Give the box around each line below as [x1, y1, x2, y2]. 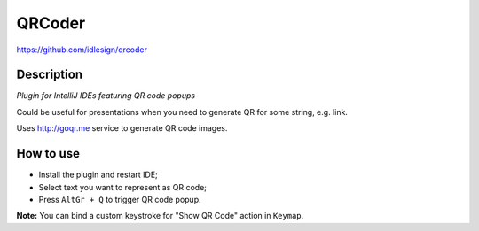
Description [16, 67, 83, 82]
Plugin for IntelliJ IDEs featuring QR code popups [16, 90, 195, 101]
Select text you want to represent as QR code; [38, 181, 208, 192]
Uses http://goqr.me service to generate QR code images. [16, 123, 228, 134]
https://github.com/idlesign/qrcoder [16, 44, 148, 55]
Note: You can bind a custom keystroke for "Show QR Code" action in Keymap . [16, 211, 304, 221]
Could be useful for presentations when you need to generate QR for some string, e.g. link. [16, 106, 348, 117]
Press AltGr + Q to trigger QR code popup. [38, 194, 201, 204]
